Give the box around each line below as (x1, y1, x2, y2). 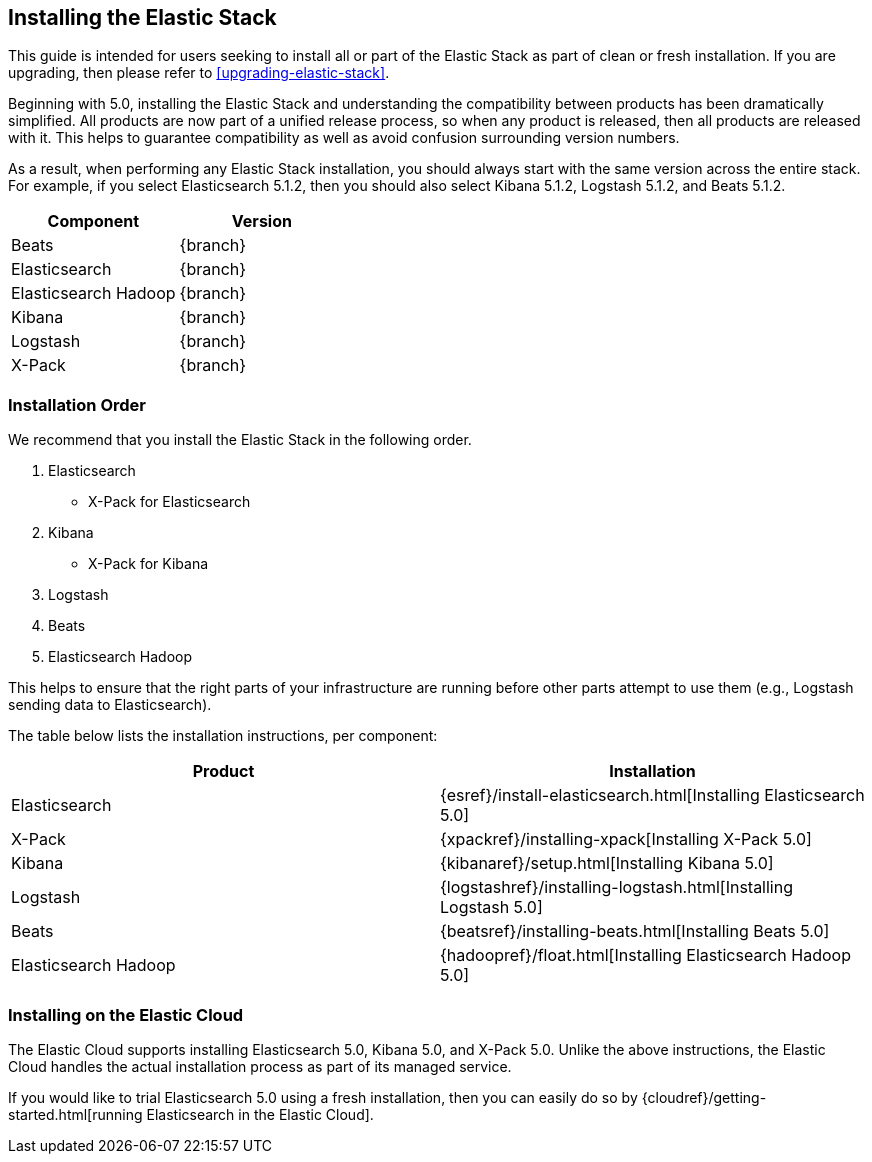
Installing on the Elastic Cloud (8, 1004, 244, 1025)
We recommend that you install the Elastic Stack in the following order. (8, 431, 472, 449)
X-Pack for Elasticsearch (88, 493, 251, 511)
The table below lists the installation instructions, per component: (8, 727, 438, 745)
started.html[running (8, 1105, 143, 1123)
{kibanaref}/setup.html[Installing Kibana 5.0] (440, 853, 774, 874)
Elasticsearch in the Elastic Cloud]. (146, 1105, 374, 1123)
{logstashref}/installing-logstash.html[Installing (440, 877, 794, 898)
